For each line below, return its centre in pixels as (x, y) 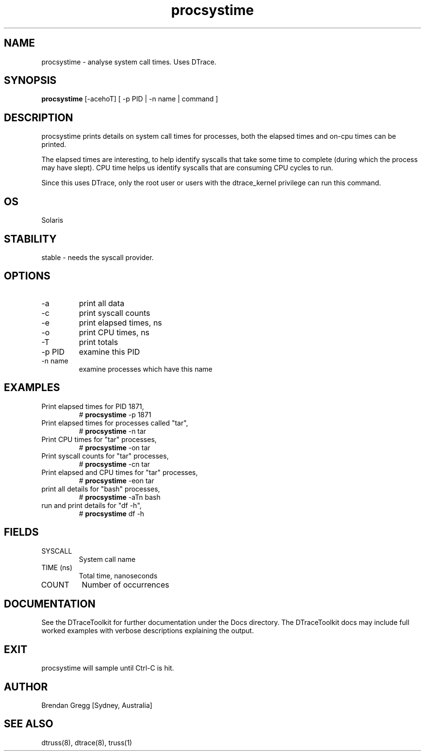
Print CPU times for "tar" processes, (99, 439)
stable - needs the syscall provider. (98, 257)
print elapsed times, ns (120, 322)
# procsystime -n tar (113, 431)
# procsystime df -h (112, 513)
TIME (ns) (57, 567)
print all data (102, 303)
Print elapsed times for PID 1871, (93, 406)
